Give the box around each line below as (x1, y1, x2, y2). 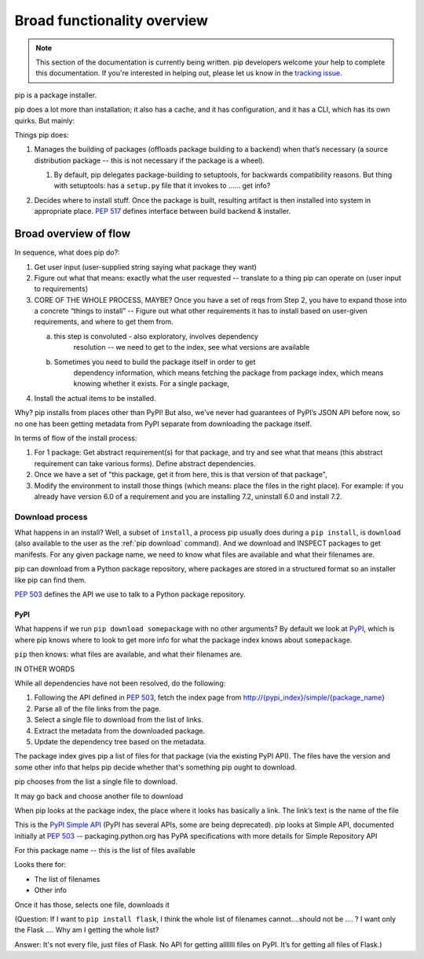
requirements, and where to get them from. (34, 317, 174, 326)
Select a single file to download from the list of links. (34, 715, 203, 725)
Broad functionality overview (14, 12, 208, 29)
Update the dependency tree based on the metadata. (34, 737, 207, 746)
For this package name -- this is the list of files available (14, 846, 196, 855)
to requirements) (34, 284, 89, 294)
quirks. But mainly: (14, 116, 75, 125)
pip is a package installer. (14, 90, 97, 100)
